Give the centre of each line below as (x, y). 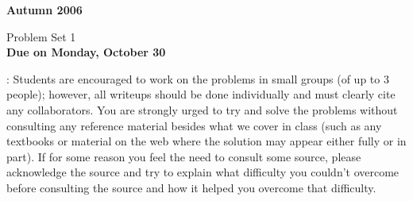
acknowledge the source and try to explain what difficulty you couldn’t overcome (203, 172)
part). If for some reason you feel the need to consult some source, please (184, 156)
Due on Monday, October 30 (86, 52)
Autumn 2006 (44, 10)
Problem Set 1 (41, 36)
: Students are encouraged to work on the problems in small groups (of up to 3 (198, 78)
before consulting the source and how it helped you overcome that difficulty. (191, 187)
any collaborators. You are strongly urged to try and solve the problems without (202, 109)
